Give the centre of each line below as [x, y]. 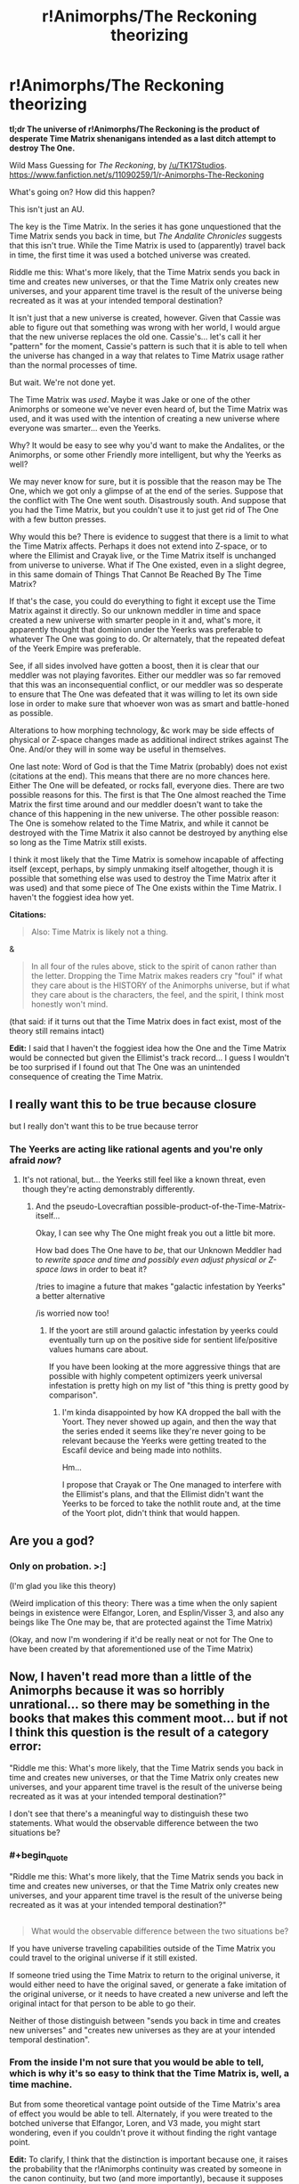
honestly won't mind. [69, 1004]
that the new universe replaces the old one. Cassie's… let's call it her [135, 337]
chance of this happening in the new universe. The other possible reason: [144, 813]
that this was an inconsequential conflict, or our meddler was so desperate [146, 684]
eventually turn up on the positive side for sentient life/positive [163, 1340]
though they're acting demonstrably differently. [109, 1189]
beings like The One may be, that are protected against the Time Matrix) [141, 1622]
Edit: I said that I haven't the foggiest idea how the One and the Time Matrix [148, 1047]
